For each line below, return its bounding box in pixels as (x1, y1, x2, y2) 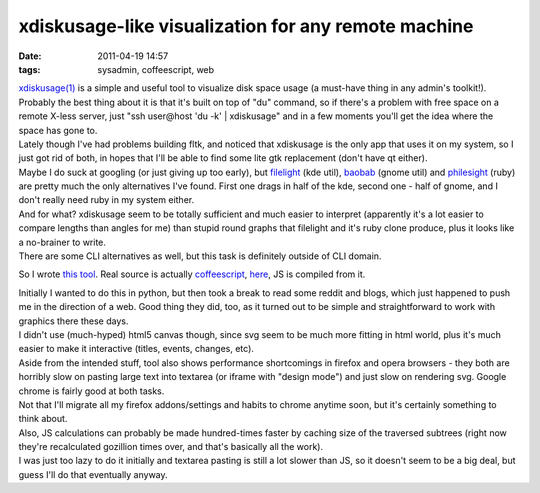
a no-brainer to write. (18, 236, 107, 248)
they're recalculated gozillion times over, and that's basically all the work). (18, 441, 324, 453)
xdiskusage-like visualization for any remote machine (18, 15, 474, 37)
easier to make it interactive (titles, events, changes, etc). (18, 343, 255, 355)
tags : (18, 63, 41, 75)
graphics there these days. (18, 315, 129, 327)
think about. (18, 413, 68, 425)
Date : (18, 50, 42, 62)
